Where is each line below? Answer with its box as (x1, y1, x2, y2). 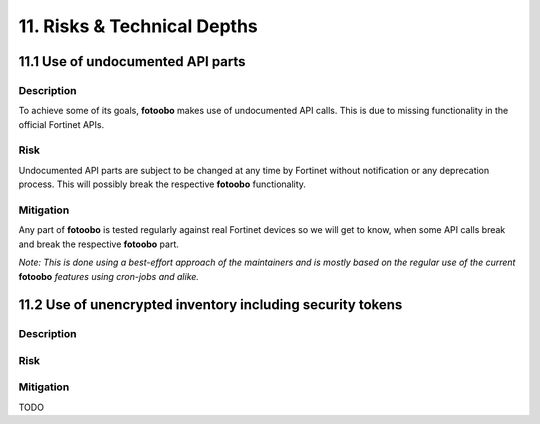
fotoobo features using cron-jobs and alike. (18, 270, 200, 282)
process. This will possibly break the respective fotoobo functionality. (18, 178, 307, 190)
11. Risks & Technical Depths (18, 15, 259, 37)
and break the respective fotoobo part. (18, 238, 180, 250)
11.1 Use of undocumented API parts (18, 53, 246, 70)
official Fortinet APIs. (18, 118, 105, 130)
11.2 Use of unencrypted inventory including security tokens (18, 296, 403, 314)
